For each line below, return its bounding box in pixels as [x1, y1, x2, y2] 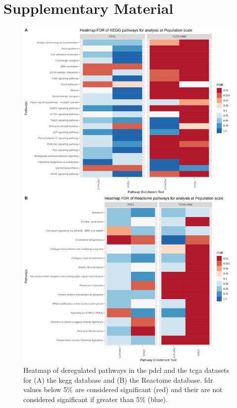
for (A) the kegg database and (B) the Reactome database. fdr [23, 374, 213, 385]
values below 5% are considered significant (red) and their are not [23, 384, 223, 395]
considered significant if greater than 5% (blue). [23, 394, 168, 404]
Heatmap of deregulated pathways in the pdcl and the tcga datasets [23, 365, 230, 375]
